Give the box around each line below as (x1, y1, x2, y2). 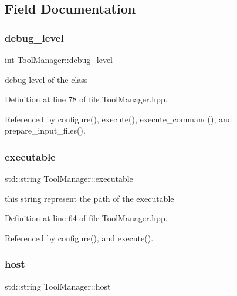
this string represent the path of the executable (5, 192, 174, 204)
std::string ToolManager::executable (5, 172, 133, 185)
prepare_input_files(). (5, 124, 86, 137)
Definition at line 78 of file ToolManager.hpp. (5, 93, 168, 105)
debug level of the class (5, 73, 88, 85)
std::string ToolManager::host (5, 280, 111, 292)
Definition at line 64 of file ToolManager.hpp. (5, 212, 168, 224)
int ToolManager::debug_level (5, 54, 113, 65)
